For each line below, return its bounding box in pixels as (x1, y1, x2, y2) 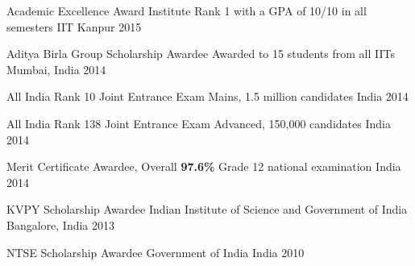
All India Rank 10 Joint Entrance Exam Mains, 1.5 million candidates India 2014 (6, 88, 409, 105)
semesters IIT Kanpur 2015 (6, 18, 142, 35)
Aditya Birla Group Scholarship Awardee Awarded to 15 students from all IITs (6, 45, 395, 62)
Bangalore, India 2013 (6, 216, 115, 233)
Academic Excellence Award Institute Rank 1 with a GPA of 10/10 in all (6, 2, 367, 19)
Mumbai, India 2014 (6, 60, 106, 77)
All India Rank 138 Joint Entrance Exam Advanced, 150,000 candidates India (6, 114, 391, 131)
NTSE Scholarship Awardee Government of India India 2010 (6, 243, 305, 260)
